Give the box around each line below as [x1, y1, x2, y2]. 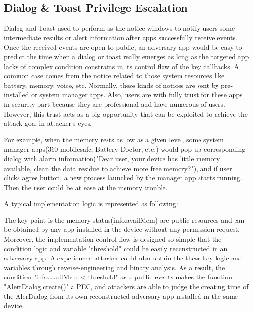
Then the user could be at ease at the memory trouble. [4, 182, 168, 192]
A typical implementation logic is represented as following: [4, 198, 178, 208]
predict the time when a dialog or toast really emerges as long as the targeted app [4, 51, 249, 61]
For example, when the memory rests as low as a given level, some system [4, 134, 224, 144]
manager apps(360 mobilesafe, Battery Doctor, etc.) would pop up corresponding [4, 144, 246, 154]
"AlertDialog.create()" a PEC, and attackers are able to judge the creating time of [4, 281, 249, 292]
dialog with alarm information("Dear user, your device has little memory [4, 153, 220, 163]
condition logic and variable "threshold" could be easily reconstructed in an [4, 243, 228, 253]
